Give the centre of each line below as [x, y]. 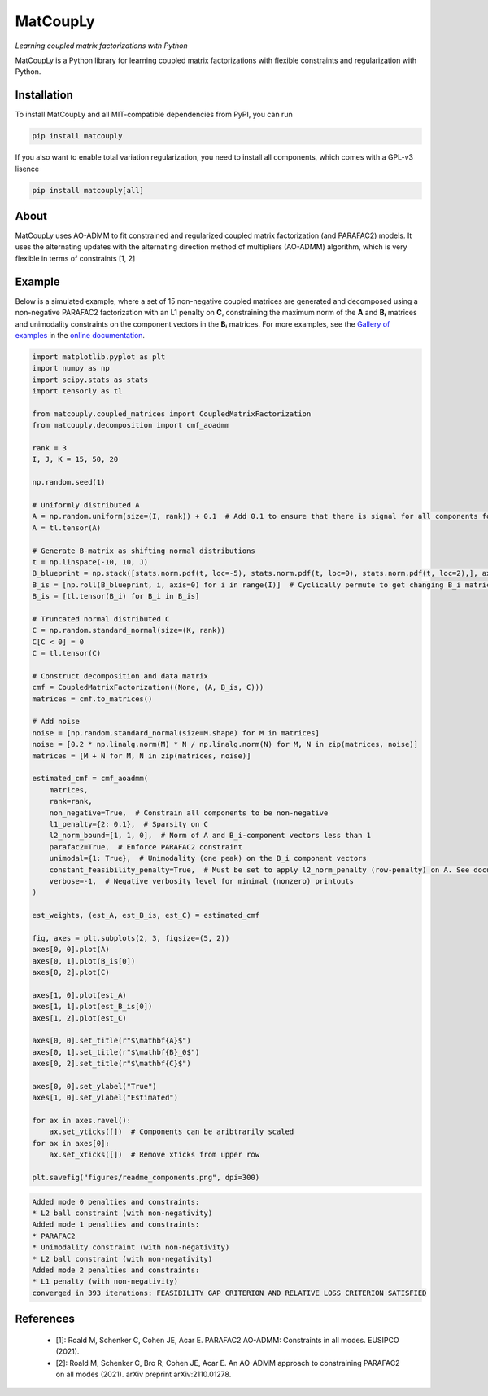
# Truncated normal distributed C [101, 619]
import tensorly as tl [77, 391]
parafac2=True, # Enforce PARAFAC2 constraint [146, 847]
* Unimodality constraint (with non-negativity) [131, 1247]
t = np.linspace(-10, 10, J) [90, 562]
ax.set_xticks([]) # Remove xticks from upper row [155, 1155]
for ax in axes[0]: [71, 1143]
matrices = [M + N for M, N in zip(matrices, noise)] [142, 756]
